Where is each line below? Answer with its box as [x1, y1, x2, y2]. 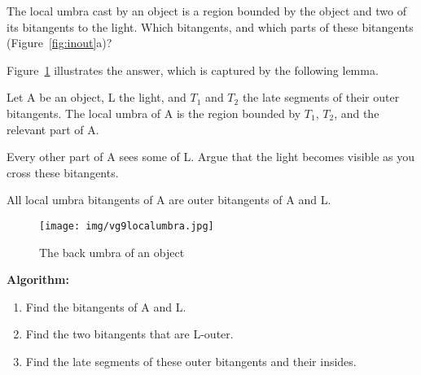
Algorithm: [7, 271, 69, 288]
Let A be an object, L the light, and [7, 89, 186, 106]
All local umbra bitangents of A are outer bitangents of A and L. [7, 191, 331, 208]
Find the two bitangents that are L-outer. [25, 325, 234, 342]
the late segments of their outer [242, 89, 400, 106]
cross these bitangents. [7, 164, 119, 181]
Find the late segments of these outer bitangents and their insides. [25, 352, 357, 369]
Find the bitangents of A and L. [25, 298, 186, 315]
